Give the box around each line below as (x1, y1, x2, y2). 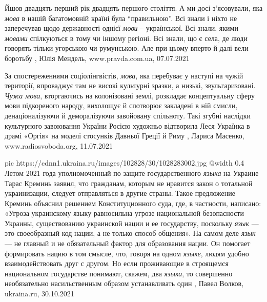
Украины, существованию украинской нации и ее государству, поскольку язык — (5, 217, 259, 228)
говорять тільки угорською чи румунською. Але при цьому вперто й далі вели (5, 43, 249, 53)
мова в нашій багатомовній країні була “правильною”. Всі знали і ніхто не (5, 12, 237, 23)
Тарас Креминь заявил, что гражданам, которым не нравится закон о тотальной (5, 177, 253, 188)
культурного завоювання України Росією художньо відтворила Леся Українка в (5, 120, 250, 131)
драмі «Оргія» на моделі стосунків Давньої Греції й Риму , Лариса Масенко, (5, 130, 244, 141)
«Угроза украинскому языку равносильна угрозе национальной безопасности (5, 208, 244, 218)
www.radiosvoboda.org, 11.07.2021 (5, 140, 113, 151)
